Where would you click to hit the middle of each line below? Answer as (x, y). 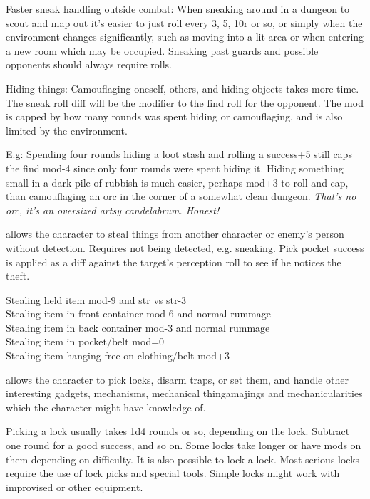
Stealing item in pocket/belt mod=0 (85, 341)
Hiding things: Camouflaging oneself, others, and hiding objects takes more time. (183, 88)
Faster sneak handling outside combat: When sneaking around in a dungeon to (178, 9)
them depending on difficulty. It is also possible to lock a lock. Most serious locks (183, 459)
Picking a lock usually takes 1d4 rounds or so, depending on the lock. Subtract (178, 431)
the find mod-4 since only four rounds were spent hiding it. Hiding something (175, 168)
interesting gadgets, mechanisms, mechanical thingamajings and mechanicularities (184, 393)
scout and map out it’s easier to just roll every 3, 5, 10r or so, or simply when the (184, 22)
